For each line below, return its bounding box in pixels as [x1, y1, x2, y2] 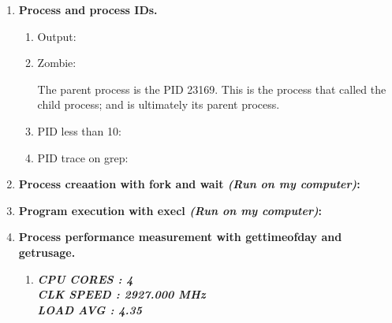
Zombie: [37, 54, 77, 71]
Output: [37, 28, 77, 44]
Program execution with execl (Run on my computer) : [18, 202, 323, 218]
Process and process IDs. [18, 2, 158, 17]
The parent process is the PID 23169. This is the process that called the [37, 80, 386, 97]
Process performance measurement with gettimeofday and [18, 228, 342, 245]
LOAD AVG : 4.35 [37, 301, 143, 317]
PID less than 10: [37, 122, 121, 139]
